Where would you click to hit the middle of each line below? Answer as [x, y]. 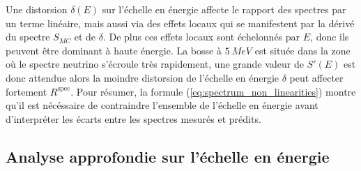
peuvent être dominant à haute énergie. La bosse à [114, 50]
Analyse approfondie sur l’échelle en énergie [168, 156]
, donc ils [330, 37]
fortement [26, 91]
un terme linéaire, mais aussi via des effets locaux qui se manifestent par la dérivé [180, 23]
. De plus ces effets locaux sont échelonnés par [201, 37]
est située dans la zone [302, 50]
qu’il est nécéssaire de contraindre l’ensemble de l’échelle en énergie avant [162, 105]
